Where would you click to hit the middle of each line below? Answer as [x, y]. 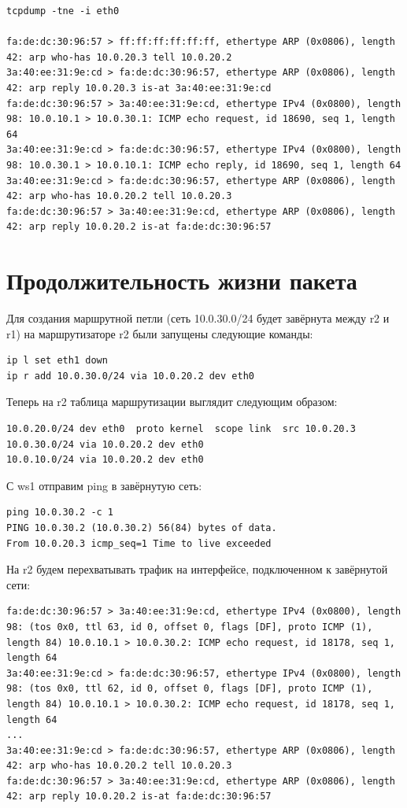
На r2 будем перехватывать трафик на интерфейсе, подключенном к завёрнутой [197, 569]
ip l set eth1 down [57, 361]
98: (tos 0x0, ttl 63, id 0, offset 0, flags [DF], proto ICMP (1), [190, 627]
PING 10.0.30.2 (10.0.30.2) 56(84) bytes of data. [142, 528]
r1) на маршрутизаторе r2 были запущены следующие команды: [160, 333]
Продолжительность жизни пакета [182, 280]
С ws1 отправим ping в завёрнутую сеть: [104, 485]
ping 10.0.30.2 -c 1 [60, 513]
